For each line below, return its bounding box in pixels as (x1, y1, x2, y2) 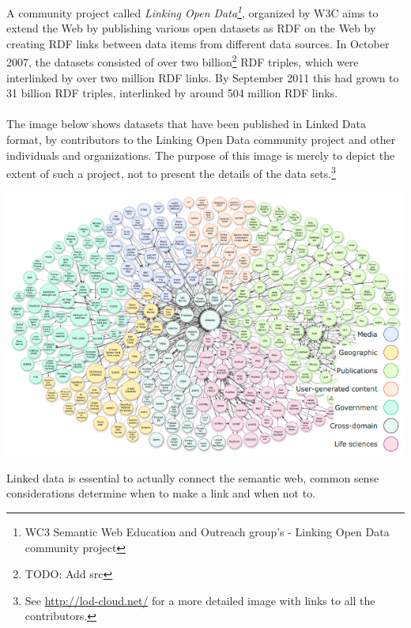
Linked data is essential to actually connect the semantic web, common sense (6, 469, 379, 486)
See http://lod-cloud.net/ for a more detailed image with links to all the (25, 592, 375, 608)
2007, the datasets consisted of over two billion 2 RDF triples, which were (6, 51, 359, 70)
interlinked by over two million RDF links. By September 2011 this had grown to (6, 69, 399, 85)
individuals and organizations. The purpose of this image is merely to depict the (6, 146, 395, 163)
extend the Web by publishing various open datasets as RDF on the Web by (6, 20, 376, 36)
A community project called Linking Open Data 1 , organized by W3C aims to (6, 2, 379, 21)
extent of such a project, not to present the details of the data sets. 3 (6, 163, 336, 181)
